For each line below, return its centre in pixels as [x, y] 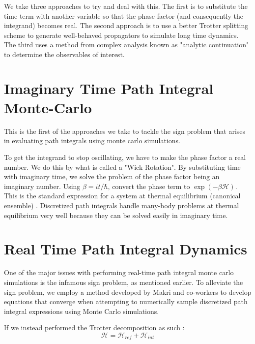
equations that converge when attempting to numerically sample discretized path [126, 301]
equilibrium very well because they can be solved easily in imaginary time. [116, 215]
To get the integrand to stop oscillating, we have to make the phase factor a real [125, 157]
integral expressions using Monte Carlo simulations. [82, 311]
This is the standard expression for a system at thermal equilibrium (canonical [122, 196]
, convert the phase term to [149, 186]
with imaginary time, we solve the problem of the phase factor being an [112, 176]
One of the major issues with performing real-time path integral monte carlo [119, 272]
